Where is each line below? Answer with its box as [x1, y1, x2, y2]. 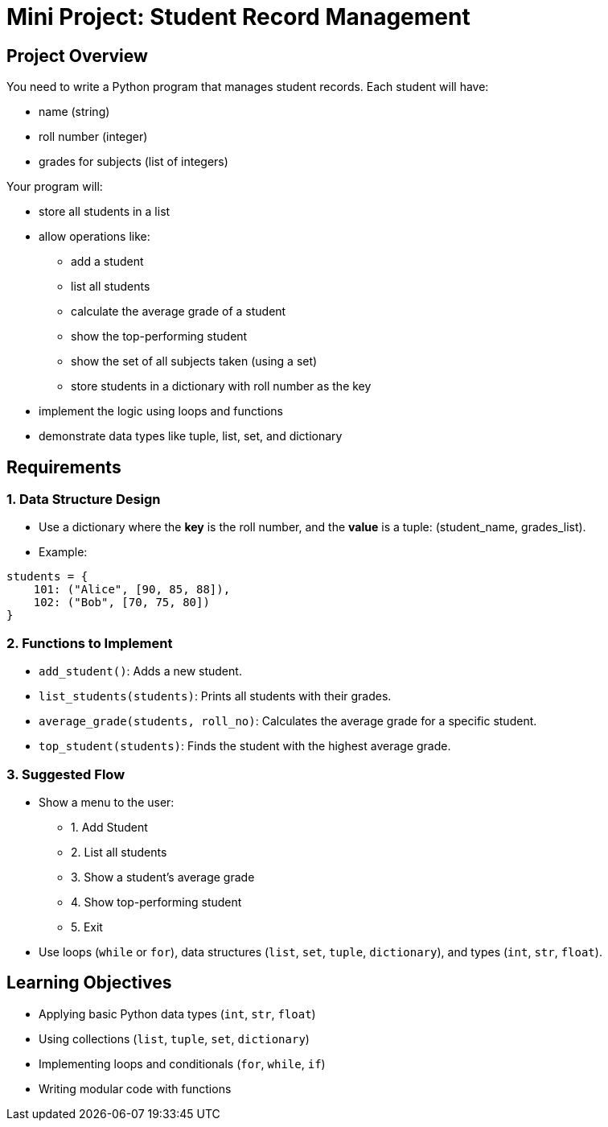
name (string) [39, 105, 110, 119]
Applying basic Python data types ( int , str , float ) [39, 1006, 316, 1021]
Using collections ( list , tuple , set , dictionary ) [39, 1031, 310, 1046]
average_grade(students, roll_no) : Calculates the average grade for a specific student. [39, 714, 537, 729]
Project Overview [6, 45, 148, 66]
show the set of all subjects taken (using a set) [71, 354, 318, 369]
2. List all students [71, 844, 167, 859]
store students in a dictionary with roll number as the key [71, 379, 372, 394]
